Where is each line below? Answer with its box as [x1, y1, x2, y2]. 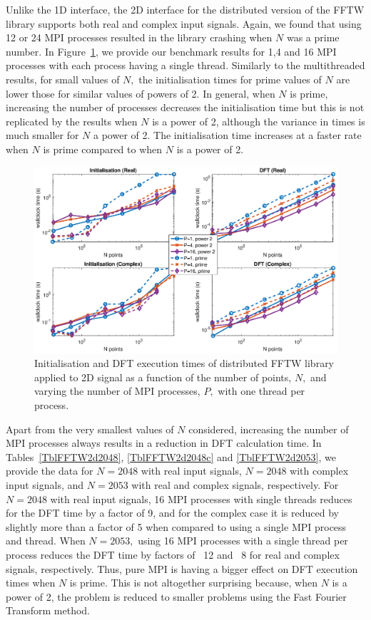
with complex [290, 463, 349, 478]
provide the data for [6, 463, 93, 478]
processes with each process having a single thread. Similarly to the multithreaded [6, 58, 365, 73]
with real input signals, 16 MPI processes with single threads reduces [50, 491, 352, 506]
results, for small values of [6, 71, 120, 86]
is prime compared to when [43, 141, 163, 156]
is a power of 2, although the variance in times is [152, 113, 365, 128]
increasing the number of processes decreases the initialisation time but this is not [6, 100, 365, 115]
